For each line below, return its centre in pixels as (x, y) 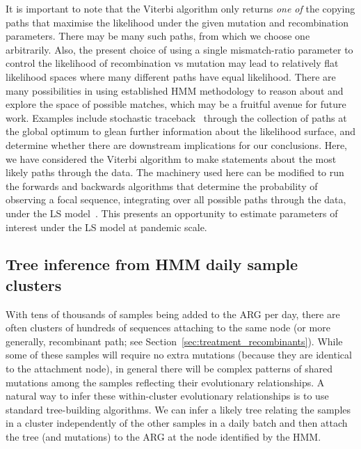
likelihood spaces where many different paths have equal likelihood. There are (171, 76)
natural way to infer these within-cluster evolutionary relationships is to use (167, 396)
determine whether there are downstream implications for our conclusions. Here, (176, 144)
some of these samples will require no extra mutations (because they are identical (179, 355)
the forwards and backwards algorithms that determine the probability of (162, 186)
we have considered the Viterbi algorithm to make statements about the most (171, 158)
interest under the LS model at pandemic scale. (106, 227)
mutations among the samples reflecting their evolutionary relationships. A (165, 382)
